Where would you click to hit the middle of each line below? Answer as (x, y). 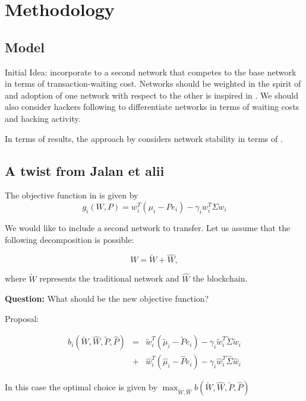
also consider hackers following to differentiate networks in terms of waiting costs (152, 107)
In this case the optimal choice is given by (81, 387)
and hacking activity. (43, 118)
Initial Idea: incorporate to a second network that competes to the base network (151, 72)
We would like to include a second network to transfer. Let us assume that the (148, 227)
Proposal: (22, 318)
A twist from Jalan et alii (85, 170)
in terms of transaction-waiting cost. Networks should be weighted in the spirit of (153, 83)
